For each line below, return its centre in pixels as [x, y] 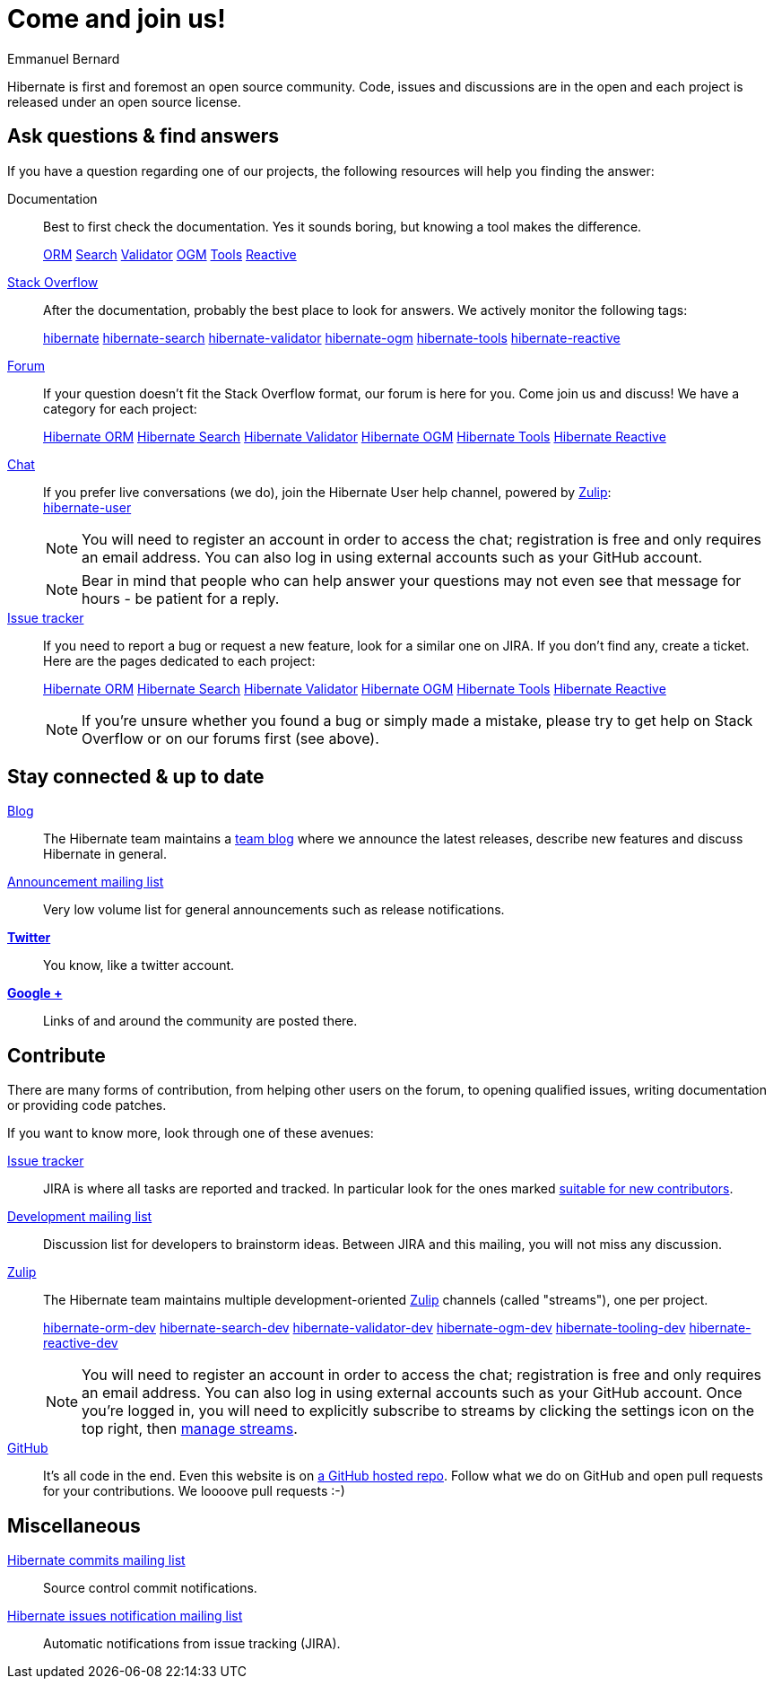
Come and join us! [117, 19]
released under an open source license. [124, 101]
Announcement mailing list [86, 882]
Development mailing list [80, 1217]
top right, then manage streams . [190, 1429]
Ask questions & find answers [143, 136]
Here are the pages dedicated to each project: [179, 660]
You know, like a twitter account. [139, 965]
